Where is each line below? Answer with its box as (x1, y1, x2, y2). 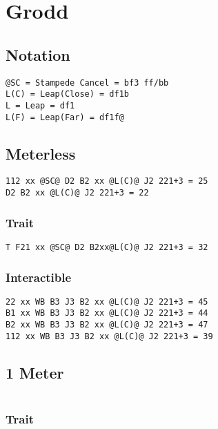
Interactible (6, 268, 72, 285)
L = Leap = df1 (6, 100, 75, 111)
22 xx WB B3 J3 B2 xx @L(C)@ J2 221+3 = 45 (6, 296, 208, 307)
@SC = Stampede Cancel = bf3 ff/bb (6, 77, 169, 88)
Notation (6, 44, 70, 65)
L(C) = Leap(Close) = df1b (6, 89, 129, 99)
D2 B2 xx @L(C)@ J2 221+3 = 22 (6, 188, 149, 198)
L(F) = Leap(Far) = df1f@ (6, 112, 124, 122)
